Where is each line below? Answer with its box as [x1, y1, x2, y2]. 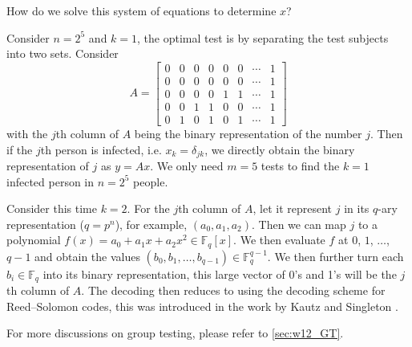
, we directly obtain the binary [204, 141, 355, 157]
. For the [127, 200, 170, 217]
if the [6, 141, 33, 157]
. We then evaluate [233, 231, 325, 248]
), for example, [115, 215, 188, 232]
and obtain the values [34, 247, 140, 264]
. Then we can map [252, 215, 346, 232]
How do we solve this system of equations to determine [6, 2, 277, 18]
